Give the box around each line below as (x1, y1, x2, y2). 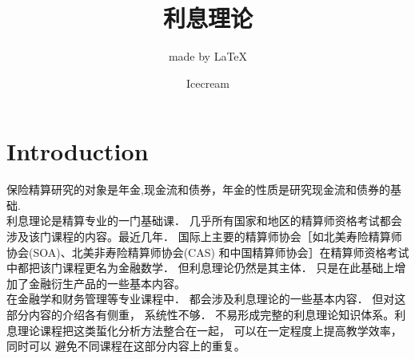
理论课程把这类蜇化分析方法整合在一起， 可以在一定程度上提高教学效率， (17, 322, 402, 338)
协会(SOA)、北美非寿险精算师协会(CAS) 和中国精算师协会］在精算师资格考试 (6, 243, 409, 260)
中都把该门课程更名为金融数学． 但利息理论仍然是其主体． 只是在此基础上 (6, 259, 395, 276)
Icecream (186, 74, 230, 91)
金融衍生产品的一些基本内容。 (28, 274, 186, 291)
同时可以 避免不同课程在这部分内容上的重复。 (6, 337, 245, 354)
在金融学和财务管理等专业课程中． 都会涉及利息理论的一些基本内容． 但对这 (6, 290, 406, 307)
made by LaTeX (168, 48, 248, 65)
